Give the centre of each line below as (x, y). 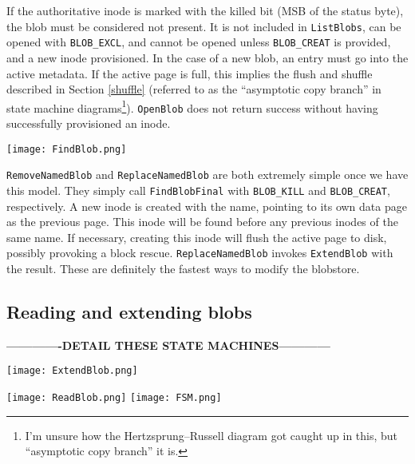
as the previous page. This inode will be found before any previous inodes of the (202, 222)
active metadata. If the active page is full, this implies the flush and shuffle (190, 73)
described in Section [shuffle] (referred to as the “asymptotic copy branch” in (194, 89)
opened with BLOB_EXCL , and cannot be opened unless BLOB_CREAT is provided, (199, 42)
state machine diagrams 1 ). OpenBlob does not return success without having (192, 106)
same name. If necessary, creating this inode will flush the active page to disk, (197, 237)
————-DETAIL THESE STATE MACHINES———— (168, 345)
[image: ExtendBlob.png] (72, 371)
